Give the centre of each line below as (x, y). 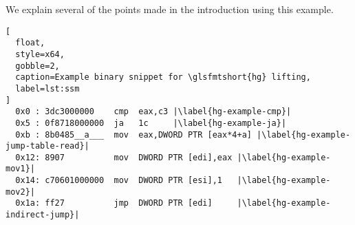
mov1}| (20, 169)
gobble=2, (37, 66)
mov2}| (20, 192)
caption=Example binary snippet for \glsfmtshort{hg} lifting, (163, 77)
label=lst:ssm (47, 88)
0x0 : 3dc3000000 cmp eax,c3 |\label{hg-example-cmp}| (153, 112)
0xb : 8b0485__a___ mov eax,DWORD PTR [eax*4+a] (133, 135)
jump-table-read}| (47, 146)
